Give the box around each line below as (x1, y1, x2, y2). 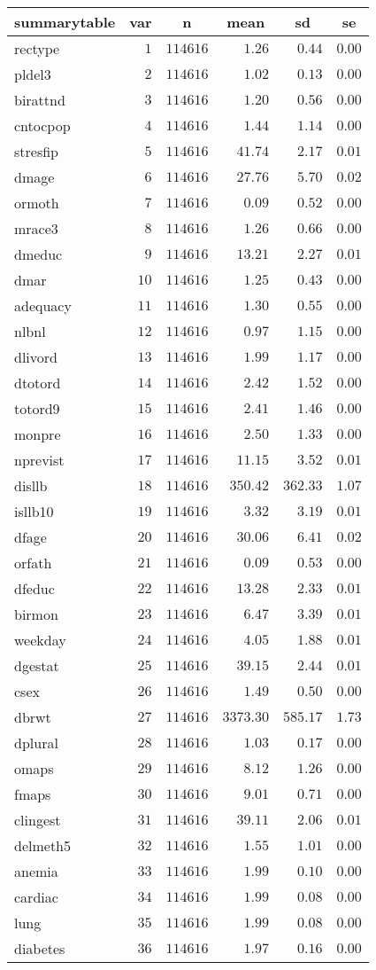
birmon (14, 604, 58, 624)
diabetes (14, 938, 65, 958)
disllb (14, 475, 48, 496)
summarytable (14, 12, 116, 32)
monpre (14, 424, 61, 444)
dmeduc (14, 244, 63, 264)
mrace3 (14, 218, 58, 239)
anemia (14, 861, 58, 881)
